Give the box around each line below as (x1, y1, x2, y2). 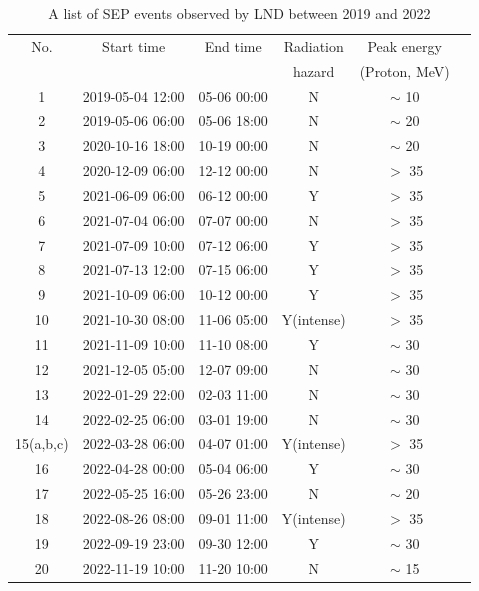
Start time (102, 35, 166, 56)
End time (204, 35, 262, 56)
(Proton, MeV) (359, 60, 450, 81)
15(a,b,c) (15, 433, 69, 454)
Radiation (283, 35, 344, 56)
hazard (293, 60, 335, 81)
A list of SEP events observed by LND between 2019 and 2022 (48, 3, 431, 23)
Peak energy (367, 35, 442, 56)
